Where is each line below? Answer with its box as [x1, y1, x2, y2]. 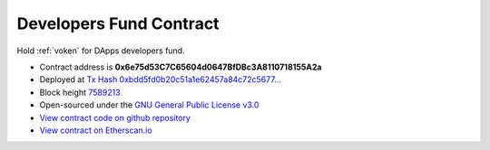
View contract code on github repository [39, 112, 191, 123]
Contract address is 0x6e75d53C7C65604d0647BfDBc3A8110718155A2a [39, 61, 322, 72]
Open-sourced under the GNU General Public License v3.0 [39, 99, 260, 110]
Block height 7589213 [39, 87, 122, 98]
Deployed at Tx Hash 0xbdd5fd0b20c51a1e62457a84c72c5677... [39, 74, 281, 85]
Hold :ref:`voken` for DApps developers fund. [16, 45, 185, 56]
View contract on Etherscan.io [39, 125, 153, 136]
